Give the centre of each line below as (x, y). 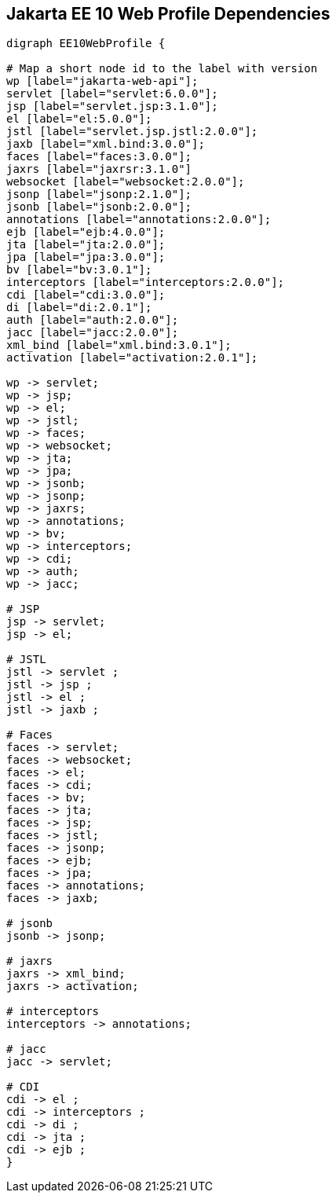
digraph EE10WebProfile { (86, 44)
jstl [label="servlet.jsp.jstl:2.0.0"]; (132, 132)
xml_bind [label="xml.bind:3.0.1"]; (119, 345)
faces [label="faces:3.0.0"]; (99, 157)
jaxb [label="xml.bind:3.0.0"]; (106, 144)
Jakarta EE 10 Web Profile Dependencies (168, 14)
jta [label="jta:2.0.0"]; (86, 245)
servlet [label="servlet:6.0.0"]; (112, 94)
